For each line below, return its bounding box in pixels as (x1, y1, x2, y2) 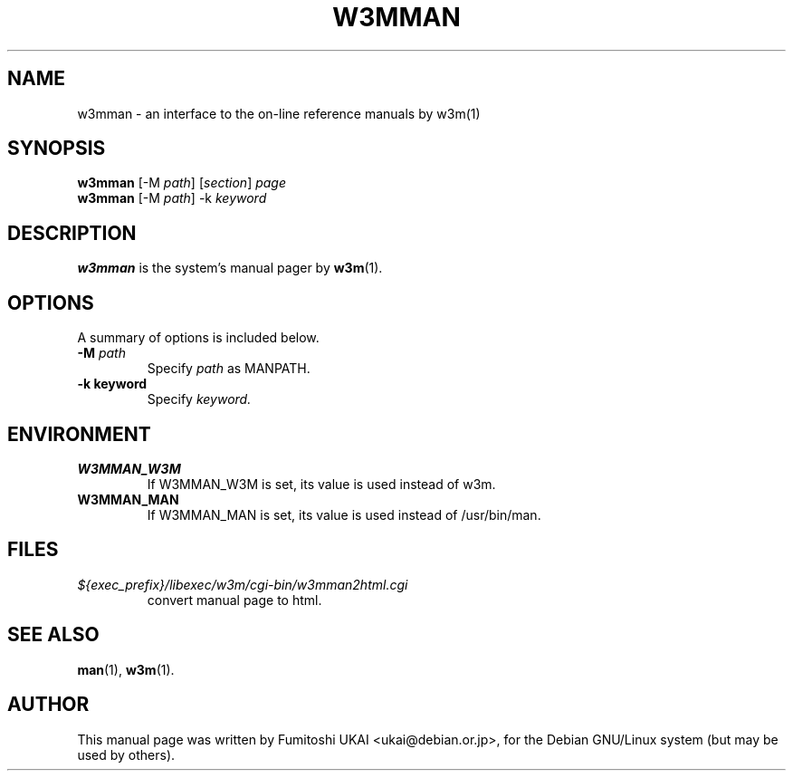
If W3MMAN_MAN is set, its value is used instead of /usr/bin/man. (147, 506, 541, 523)
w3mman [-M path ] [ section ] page (77, 175, 287, 191)
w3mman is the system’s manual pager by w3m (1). (77, 260, 383, 276)
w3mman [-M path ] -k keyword (77, 190, 267, 207)
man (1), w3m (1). (77, 661, 175, 677)
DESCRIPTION (7, 221, 137, 245)
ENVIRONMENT (7, 422, 151, 446)
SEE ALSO (7, 623, 100, 647)
